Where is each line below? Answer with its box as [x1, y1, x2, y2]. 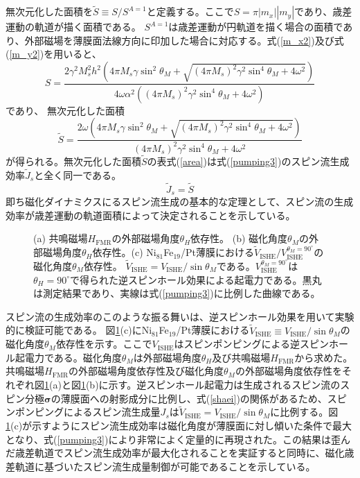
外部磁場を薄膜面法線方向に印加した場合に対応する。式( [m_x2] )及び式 [24, 33, 344, 47]
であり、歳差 [294, 4, 352, 19]
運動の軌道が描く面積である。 [6, 19, 141, 34]
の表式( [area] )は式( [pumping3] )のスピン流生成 [147, 154, 350, 169]
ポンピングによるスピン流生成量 [15, 404, 161, 419]
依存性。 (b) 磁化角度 [190, 231, 288, 246]
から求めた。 [294, 350, 353, 364]
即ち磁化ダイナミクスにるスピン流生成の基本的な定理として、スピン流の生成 [6, 194, 354, 209]
